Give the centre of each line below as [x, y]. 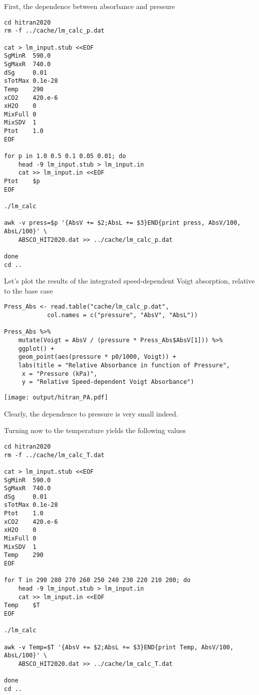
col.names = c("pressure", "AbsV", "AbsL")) [122, 315]
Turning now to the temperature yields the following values [95, 430]
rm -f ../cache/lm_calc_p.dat [54, 31]
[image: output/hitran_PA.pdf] [56, 398]
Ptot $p [22, 181]
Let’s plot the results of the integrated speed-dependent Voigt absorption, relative [129, 281]
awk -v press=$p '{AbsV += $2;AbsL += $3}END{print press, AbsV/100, [122, 223]
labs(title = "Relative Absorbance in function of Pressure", [124, 366]
